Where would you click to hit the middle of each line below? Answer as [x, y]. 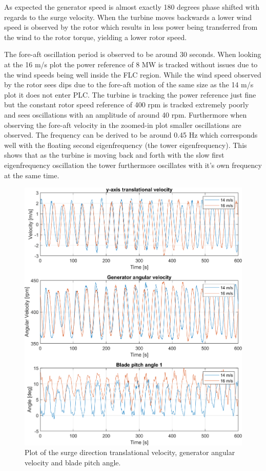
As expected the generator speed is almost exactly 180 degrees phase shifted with [132, 7]
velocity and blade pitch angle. [73, 462]
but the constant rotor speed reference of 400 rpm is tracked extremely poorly [127, 105]
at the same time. [32, 175]
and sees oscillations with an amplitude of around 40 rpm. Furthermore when [126, 114]
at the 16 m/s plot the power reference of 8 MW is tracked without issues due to [131, 64]
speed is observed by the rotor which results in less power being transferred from [131, 27]
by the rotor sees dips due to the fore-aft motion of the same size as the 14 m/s [129, 84]
